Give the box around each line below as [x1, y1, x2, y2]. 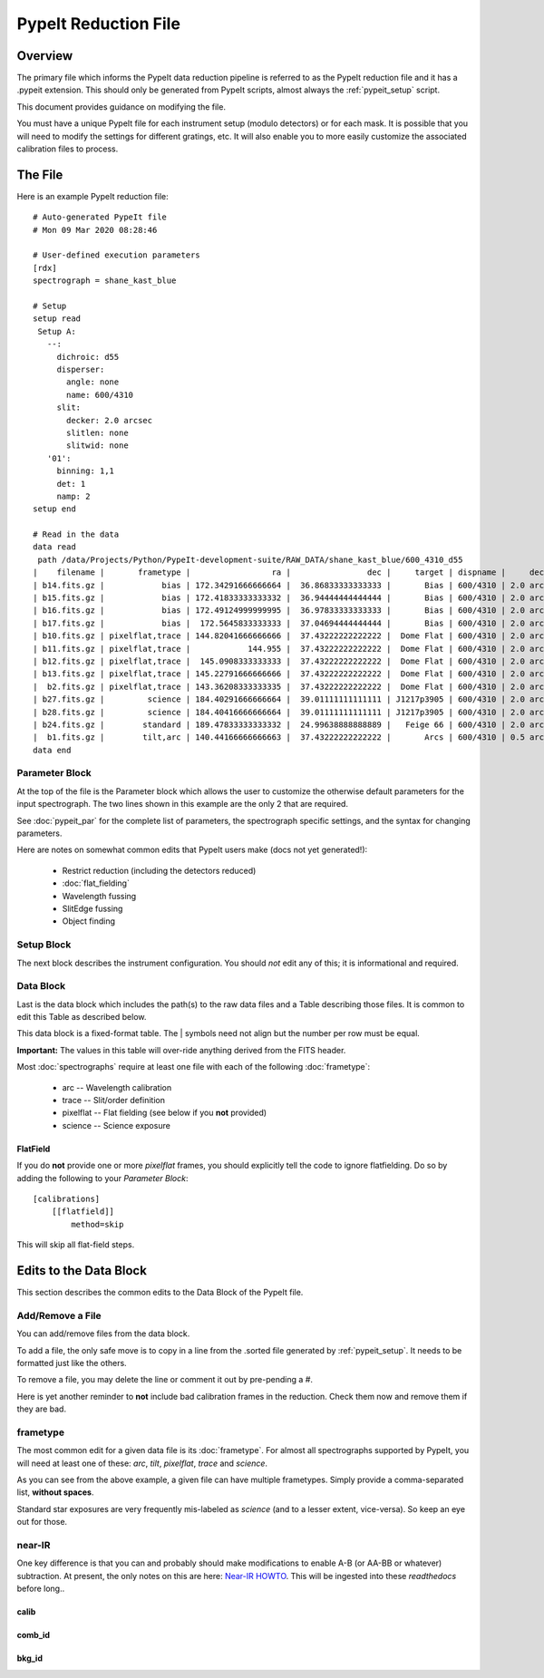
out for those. [16, 1517, 68, 1528]
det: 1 [56, 479, 86, 489]
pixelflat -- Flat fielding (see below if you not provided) [62, 1107, 267, 1119]
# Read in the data [33, 529, 120, 539]
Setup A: [37, 326, 76, 336]
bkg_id [16, 1653, 43, 1663]
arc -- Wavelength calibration [62, 1081, 172, 1092]
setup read [33, 314, 82, 324]
